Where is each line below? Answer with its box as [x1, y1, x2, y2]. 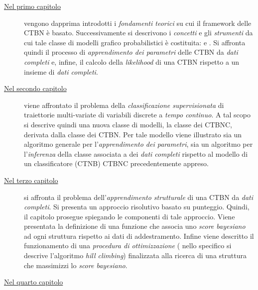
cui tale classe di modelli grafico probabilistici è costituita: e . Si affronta [24, 37, 246, 47]
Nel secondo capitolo [4, 83, 67, 94]
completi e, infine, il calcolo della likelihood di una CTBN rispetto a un [24, 56, 240, 67]
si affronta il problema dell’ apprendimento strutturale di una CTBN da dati [24, 192, 254, 202]
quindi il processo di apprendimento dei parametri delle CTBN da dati [24, 47, 238, 57]
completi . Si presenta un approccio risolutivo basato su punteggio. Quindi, [24, 201, 250, 212]
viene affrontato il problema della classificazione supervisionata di [24, 99, 224, 110]
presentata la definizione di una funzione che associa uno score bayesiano [24, 221, 246, 231]
